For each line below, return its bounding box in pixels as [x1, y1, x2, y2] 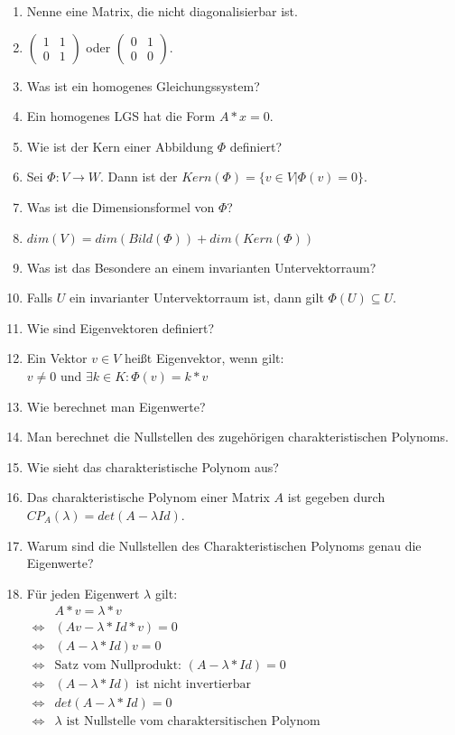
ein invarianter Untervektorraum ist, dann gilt [69, 288, 324, 307]
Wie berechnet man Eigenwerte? [26, 396, 206, 415]
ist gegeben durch [287, 488, 385, 507]
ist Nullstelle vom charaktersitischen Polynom [66, 715, 320, 729]
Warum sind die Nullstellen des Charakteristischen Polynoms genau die [26, 535, 422, 554]
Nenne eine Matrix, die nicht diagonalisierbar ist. [26, 2, 298, 20]
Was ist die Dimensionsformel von [26, 197, 215, 216]
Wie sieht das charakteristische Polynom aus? [26, 457, 279, 476]
